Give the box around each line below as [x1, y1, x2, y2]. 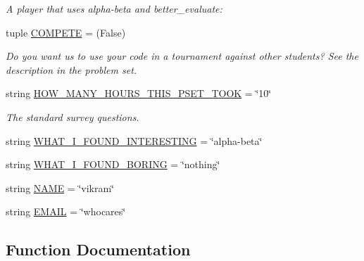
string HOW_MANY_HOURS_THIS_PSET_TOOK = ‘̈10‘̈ [6, 86, 272, 101]
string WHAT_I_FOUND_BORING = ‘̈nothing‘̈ [6, 157, 220, 172]
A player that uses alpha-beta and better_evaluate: [6, 1, 222, 15]
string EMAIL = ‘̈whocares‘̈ [6, 204, 126, 219]
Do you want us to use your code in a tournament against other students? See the [6, 49, 358, 63]
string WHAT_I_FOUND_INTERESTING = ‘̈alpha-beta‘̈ [6, 133, 263, 148]
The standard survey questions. [6, 109, 139, 124]
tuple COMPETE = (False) [6, 25, 126, 39]
